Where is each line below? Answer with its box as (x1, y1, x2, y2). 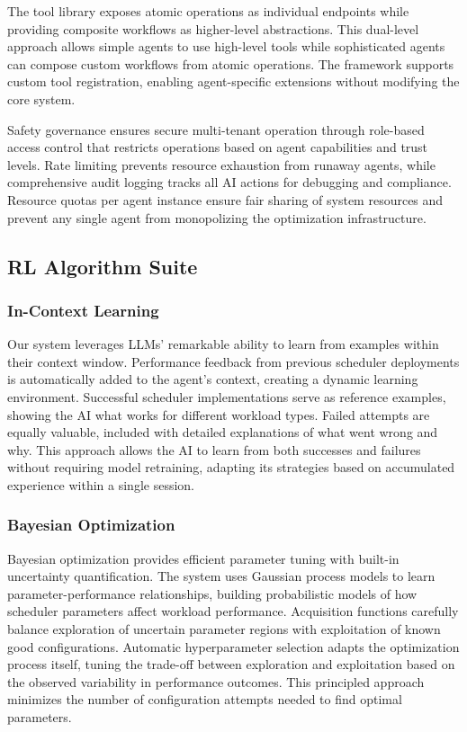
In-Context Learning (7, 299, 159, 321)
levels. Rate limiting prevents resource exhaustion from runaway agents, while (7, 155, 436, 174)
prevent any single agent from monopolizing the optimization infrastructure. (7, 208, 427, 227)
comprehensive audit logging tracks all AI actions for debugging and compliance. (7, 173, 452, 192)
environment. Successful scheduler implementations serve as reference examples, (7, 387, 446, 406)
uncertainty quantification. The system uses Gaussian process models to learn (7, 567, 436, 585)
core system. (7, 89, 76, 108)
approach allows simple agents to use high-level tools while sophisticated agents (7, 37, 445, 56)
